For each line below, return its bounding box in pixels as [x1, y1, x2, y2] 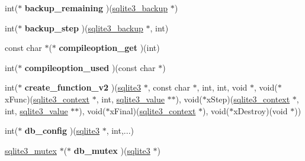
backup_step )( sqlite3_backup [24, 21, 143, 34]
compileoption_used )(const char [24, 61, 156, 73]
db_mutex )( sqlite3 [73, 144, 150, 156]
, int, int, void [197, 81, 248, 94]
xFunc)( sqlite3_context [5, 92, 90, 105]
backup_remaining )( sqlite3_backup [24, 2, 168, 14]
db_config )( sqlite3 [24, 124, 99, 137]
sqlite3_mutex [5, 144, 57, 156]
